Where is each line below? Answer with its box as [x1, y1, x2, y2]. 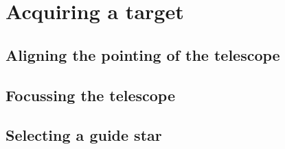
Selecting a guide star [5, 124, 162, 146]
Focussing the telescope [5, 84, 176, 105]
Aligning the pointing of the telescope [5, 44, 280, 65]
